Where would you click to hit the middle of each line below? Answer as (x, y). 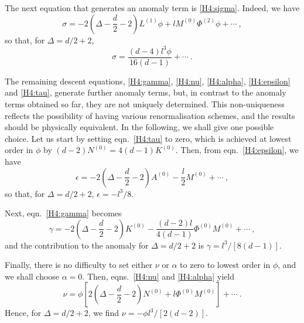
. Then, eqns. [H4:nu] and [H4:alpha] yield (158, 276)
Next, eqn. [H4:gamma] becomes (63, 213)
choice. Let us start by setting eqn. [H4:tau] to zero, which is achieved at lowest (148, 138)
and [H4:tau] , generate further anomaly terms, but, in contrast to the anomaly (146, 92)
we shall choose (32, 276)
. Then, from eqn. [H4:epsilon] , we (237, 150)
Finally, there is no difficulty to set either (79, 265)
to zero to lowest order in (225, 265)
